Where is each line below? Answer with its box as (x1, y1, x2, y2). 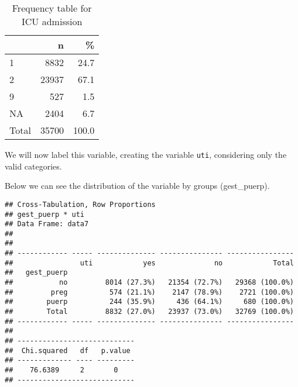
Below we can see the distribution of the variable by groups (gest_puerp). (5, 179, 270, 192)
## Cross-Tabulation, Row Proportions (5, 200, 156, 209)
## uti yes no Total (5, 258, 294, 267)
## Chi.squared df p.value (5, 346, 131, 355)
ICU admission (22, 15, 83, 28)
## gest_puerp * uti (5, 210, 85, 219)
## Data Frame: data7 (5, 220, 89, 229)
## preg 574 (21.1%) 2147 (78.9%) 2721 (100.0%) (5, 288, 294, 296)
